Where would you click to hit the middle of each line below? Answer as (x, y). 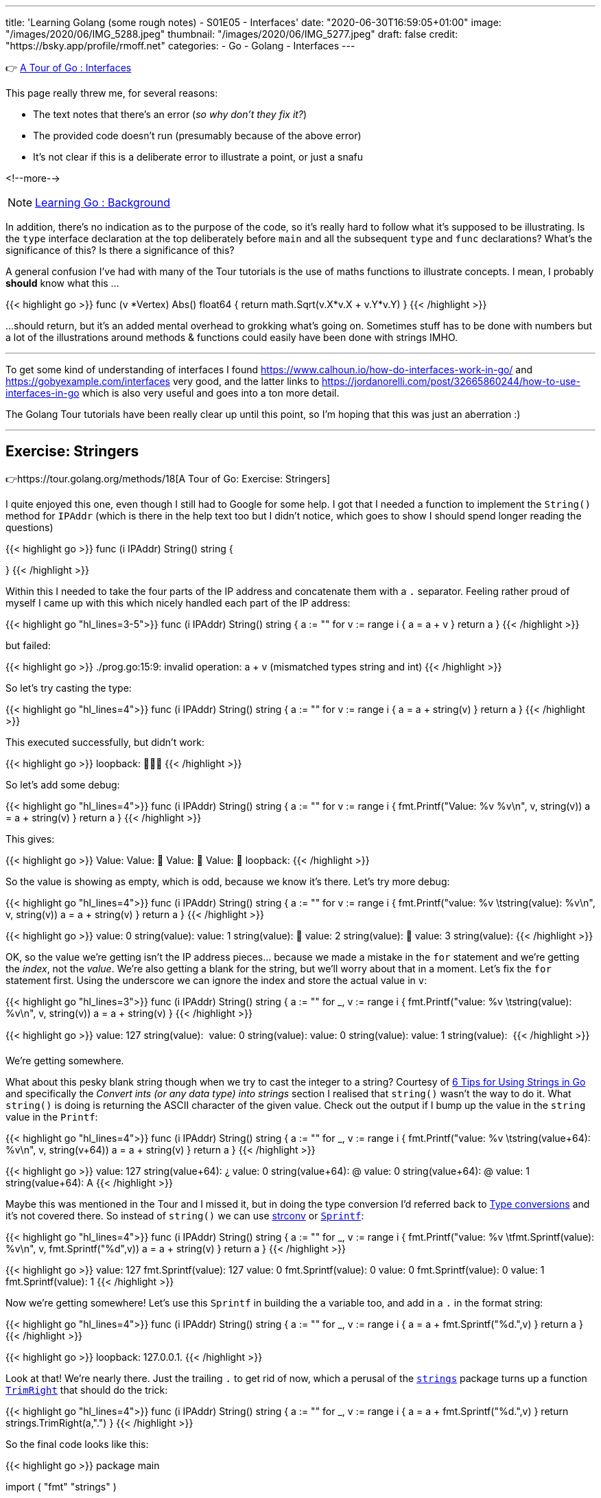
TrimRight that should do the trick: (87, 1390)
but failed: (28, 645)
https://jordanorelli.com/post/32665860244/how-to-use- (451, 381)
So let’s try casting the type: (69, 688)
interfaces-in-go (43, 393)
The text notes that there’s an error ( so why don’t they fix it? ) (170, 114)
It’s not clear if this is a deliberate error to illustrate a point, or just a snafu (198, 157)
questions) (30, 527)
